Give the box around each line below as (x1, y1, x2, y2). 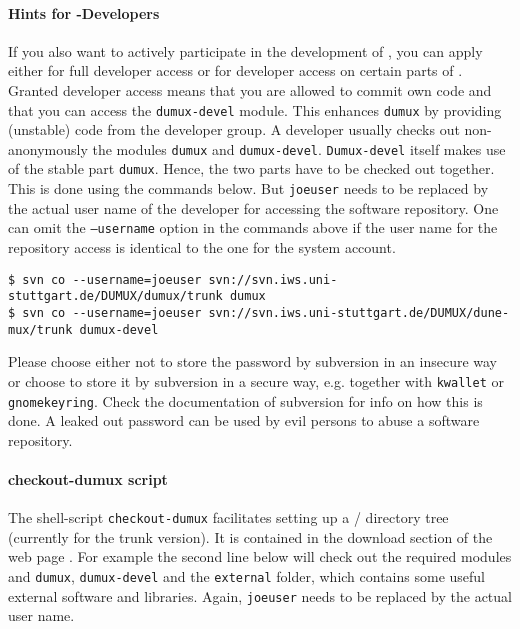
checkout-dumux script (8, 468, 168, 489)
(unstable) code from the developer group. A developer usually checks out (8, 119, 460, 140)
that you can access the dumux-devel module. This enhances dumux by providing (8, 99, 502, 120)
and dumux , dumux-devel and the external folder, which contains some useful (8, 566, 485, 586)
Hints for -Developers (8, 2, 160, 23)
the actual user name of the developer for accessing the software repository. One (8, 197, 499, 218)
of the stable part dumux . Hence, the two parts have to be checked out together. (8, 158, 495, 179)
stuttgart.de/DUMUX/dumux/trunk (8, 289, 223, 304)
